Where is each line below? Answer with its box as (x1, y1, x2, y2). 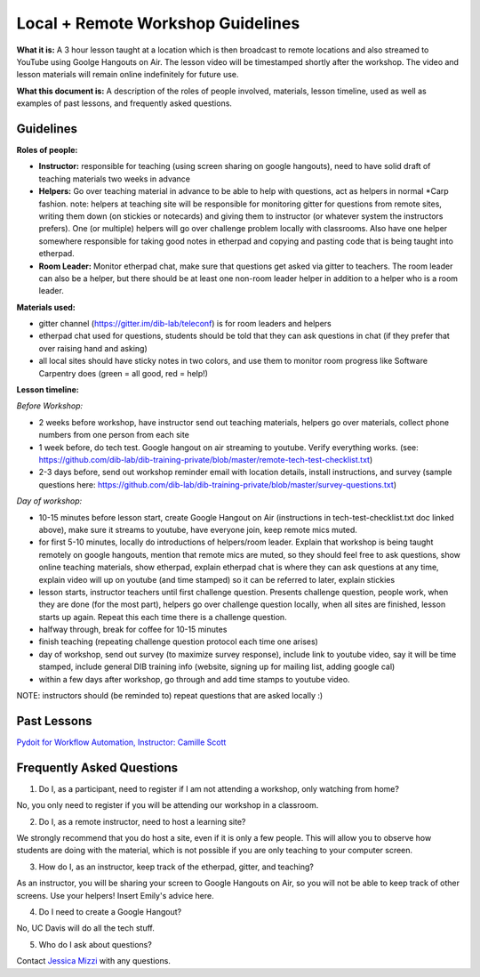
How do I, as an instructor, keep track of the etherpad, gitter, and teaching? (38, 861, 315, 872)
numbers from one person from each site (38, 430, 190, 440)
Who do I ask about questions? (38, 939, 153, 949)
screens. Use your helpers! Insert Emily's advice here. (16, 890, 214, 900)
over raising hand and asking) (38, 343, 148, 353)
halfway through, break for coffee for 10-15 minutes (38, 624, 228, 635)
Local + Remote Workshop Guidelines (16, 13, 300, 33)
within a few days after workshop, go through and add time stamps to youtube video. (38, 674, 350, 684)
